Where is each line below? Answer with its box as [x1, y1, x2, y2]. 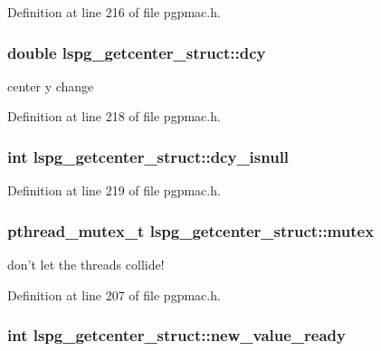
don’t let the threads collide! [7, 255, 165, 274]
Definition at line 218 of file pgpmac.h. [7, 107, 221, 126]
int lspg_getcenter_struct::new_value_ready [7, 324, 346, 346]
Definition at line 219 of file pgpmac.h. [7, 181, 221, 200]
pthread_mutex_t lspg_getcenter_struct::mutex [7, 219, 375, 242]
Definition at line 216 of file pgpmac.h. [7, 3, 221, 21]
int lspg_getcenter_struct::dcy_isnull [7, 145, 290, 167]
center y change [7, 76, 94, 95]
